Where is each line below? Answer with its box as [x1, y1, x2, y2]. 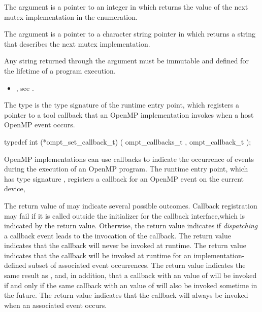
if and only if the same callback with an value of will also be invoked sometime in [4, 280, 257, 290]
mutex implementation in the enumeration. [4, 11, 138, 22]
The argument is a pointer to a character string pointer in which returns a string [4, 28, 255, 39]
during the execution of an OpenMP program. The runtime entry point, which [4, 163, 248, 174]
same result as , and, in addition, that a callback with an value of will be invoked [4, 270, 257, 281]
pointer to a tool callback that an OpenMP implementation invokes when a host [4, 109, 254, 120]
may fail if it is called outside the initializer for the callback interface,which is [4, 210, 245, 221]
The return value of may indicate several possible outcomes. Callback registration [4, 200, 257, 211]
